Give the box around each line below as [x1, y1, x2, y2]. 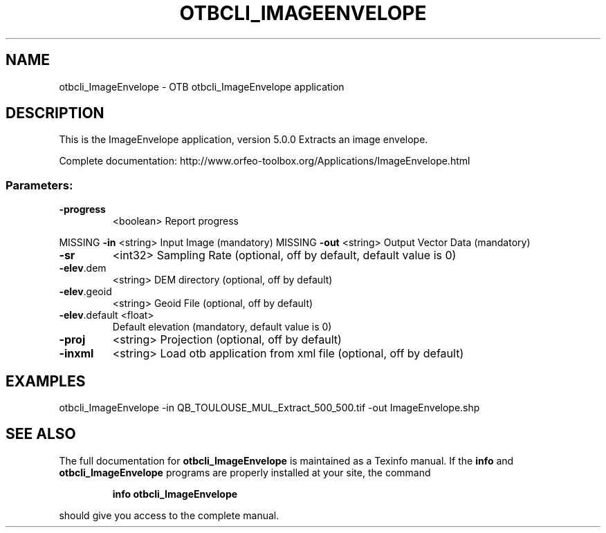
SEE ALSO [6, 425, 76, 443]
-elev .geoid [59, 286, 112, 298]
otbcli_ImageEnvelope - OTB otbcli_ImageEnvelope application [59, 80, 345, 93]
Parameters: [6, 178, 73, 192]
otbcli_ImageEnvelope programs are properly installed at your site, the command [59, 466, 431, 478]
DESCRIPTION [6, 104, 104, 122]
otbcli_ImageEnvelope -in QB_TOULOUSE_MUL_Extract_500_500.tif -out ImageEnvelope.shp [59, 402, 480, 414]
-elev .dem [59, 262, 107, 274]
